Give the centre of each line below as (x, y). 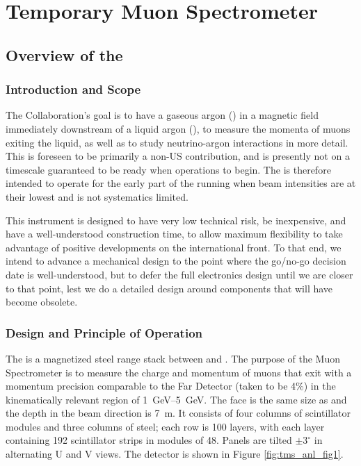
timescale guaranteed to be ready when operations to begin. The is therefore (168, 169)
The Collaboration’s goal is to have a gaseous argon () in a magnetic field (162, 115)
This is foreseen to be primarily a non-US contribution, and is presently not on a (178, 156)
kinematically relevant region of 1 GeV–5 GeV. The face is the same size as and (176, 399)
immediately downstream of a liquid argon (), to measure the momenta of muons (178, 128)
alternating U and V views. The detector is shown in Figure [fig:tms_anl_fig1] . (175, 454)
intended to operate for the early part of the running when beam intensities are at (181, 183)
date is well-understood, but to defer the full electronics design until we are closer (179, 274)
